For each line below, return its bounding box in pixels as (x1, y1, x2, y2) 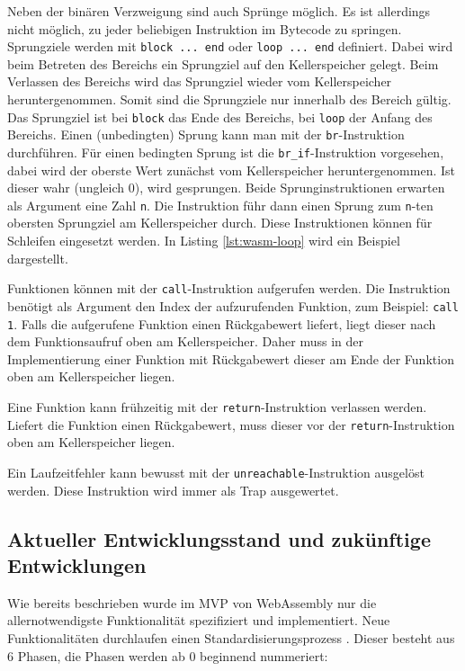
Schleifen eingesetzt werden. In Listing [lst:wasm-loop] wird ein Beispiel (7, 231, 400, 250)
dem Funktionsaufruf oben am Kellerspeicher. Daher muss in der (7, 332, 364, 351)
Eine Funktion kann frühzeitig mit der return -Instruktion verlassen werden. (7, 397, 427, 416)
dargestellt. (7, 248, 68, 267)
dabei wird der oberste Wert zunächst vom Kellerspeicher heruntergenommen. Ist (7, 160, 455, 179)
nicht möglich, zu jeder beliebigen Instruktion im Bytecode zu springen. (7, 19, 402, 38)
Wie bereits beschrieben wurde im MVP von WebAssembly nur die (7, 593, 377, 612)
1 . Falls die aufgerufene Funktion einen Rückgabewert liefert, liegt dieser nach (7, 314, 436, 333)
